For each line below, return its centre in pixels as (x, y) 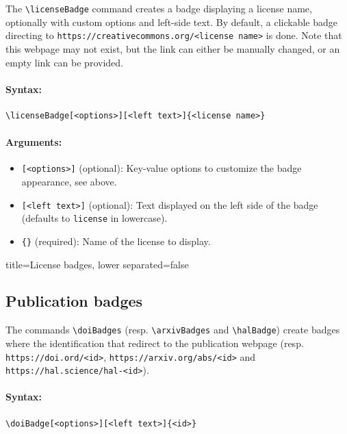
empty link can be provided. (64, 62)
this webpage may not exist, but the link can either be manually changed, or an (173, 48)
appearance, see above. (69, 181)
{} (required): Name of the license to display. (116, 241)
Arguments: (34, 142)
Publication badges (74, 301)
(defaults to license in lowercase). (94, 218)
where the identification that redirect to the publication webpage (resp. (155, 343)
